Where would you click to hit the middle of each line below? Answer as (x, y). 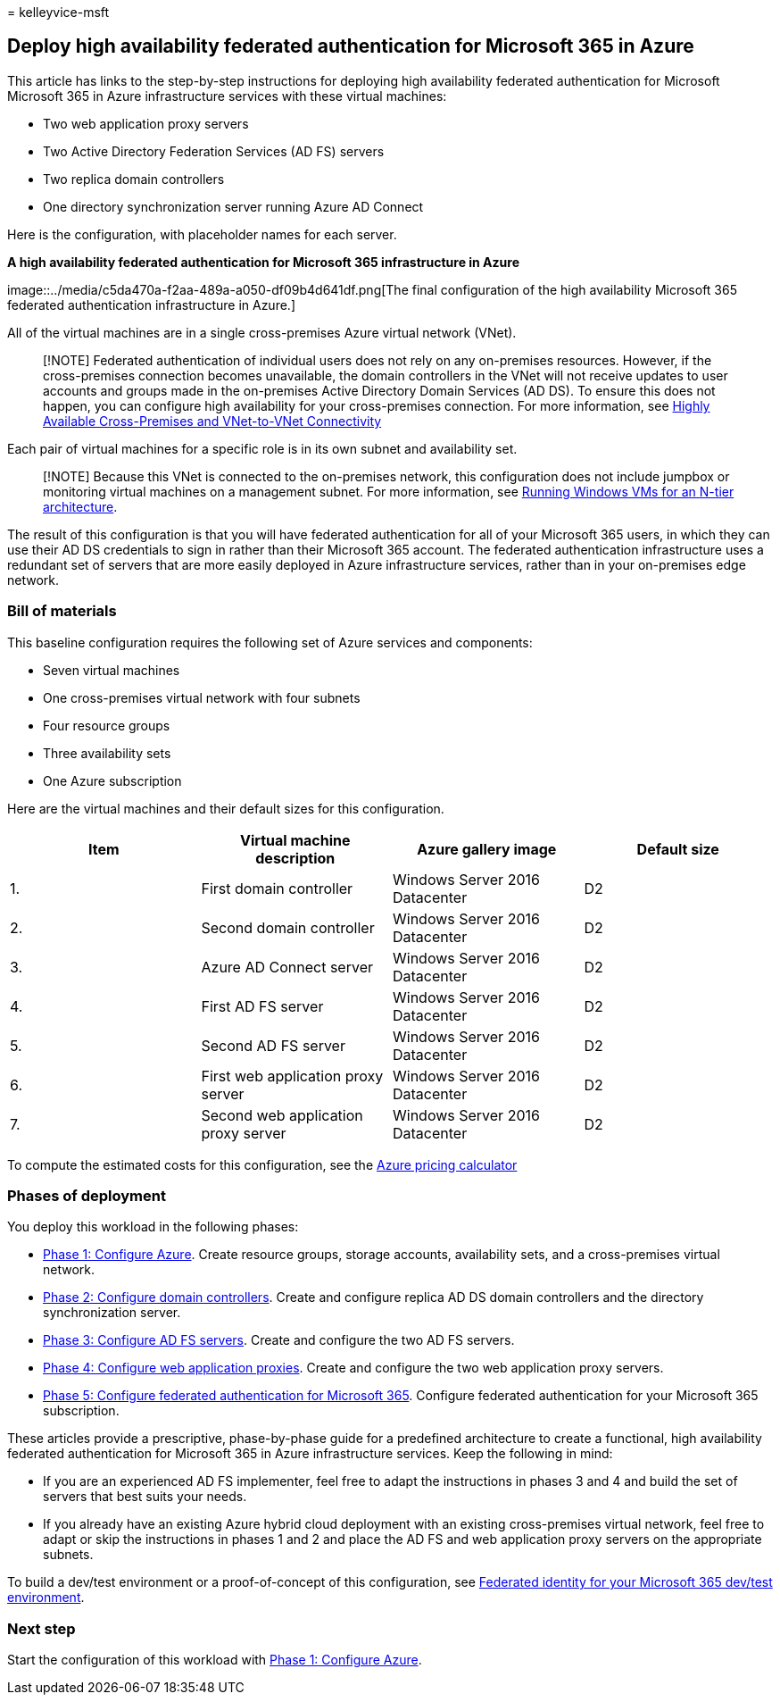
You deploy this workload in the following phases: (153, 1227)
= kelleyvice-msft (58, 12)
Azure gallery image (487, 849)
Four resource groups (107, 725)
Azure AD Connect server (287, 967)
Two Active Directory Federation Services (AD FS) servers (214, 151)
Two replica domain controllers (134, 179)
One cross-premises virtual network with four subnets (202, 697)
